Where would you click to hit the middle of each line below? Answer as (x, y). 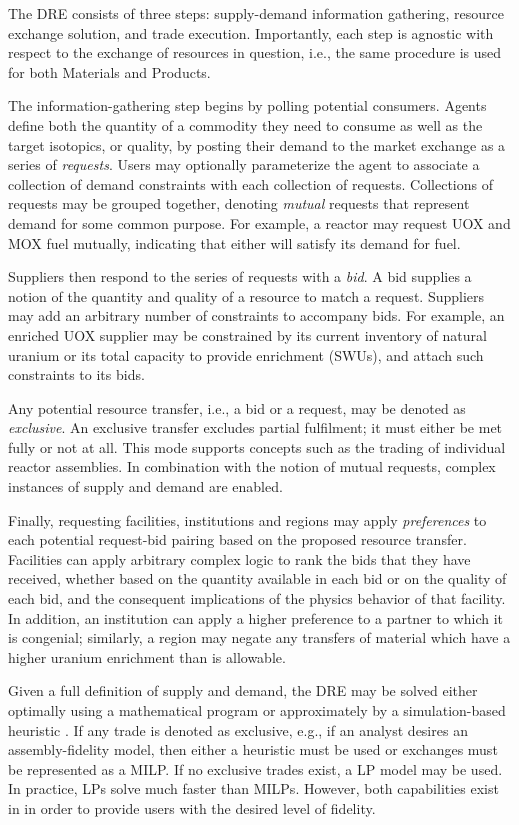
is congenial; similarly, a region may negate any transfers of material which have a (259, 637)
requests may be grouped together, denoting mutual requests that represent (239, 203)
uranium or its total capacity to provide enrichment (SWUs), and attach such (246, 354)
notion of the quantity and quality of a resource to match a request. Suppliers (246, 295)
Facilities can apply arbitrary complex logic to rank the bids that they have (239, 558)
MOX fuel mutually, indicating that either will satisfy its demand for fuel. (234, 242)
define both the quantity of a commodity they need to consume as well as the (245, 124)
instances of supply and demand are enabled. (145, 486)
